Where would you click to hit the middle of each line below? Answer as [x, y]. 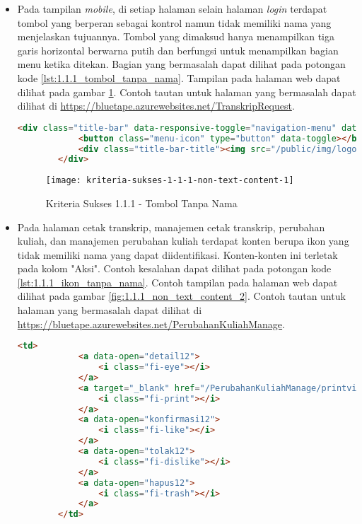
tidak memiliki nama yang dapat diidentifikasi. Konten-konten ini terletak [177, 254]
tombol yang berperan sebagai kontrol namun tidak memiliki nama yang [174, 22]
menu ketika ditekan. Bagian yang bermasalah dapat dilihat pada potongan [181, 64]
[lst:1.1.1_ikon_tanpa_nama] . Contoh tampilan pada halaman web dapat [177, 282]
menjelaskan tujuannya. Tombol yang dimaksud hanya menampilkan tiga [176, 36]
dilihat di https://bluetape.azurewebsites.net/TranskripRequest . [156, 106]
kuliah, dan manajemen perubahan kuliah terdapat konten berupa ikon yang [183, 241]
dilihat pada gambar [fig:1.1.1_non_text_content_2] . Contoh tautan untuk [181, 296]
